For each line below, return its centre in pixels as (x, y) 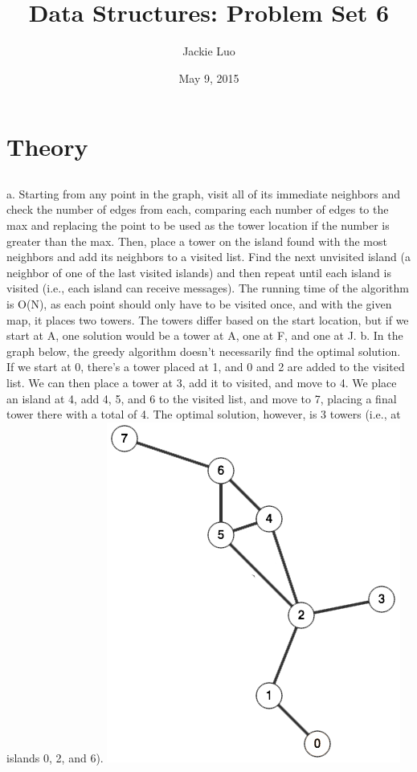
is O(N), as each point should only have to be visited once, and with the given (199, 304)
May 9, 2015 (209, 78)
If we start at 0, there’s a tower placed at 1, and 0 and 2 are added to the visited (206, 367)
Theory (47, 147)
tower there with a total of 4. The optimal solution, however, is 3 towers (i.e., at (204, 414)
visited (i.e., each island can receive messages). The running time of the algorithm (208, 288)
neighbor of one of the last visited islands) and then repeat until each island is (199, 272)
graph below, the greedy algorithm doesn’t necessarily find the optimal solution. (204, 351)
